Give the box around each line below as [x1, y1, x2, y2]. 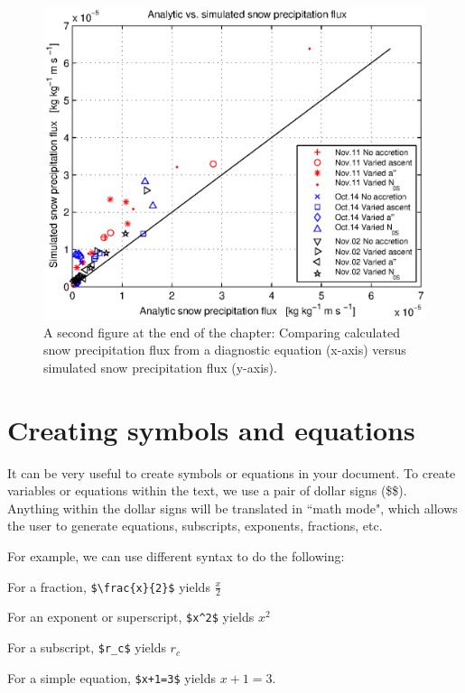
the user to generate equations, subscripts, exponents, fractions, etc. [7, 516, 383, 535]
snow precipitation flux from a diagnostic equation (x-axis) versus [43, 340, 406, 359]
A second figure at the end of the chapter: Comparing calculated [43, 322, 400, 341]
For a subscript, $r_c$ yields [7, 638, 166, 657]
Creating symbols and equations [7, 411, 415, 448]
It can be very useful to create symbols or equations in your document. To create [7, 463, 456, 482]
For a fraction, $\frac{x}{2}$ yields [7, 577, 210, 596]
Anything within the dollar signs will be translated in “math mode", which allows [7, 498, 458, 517]
